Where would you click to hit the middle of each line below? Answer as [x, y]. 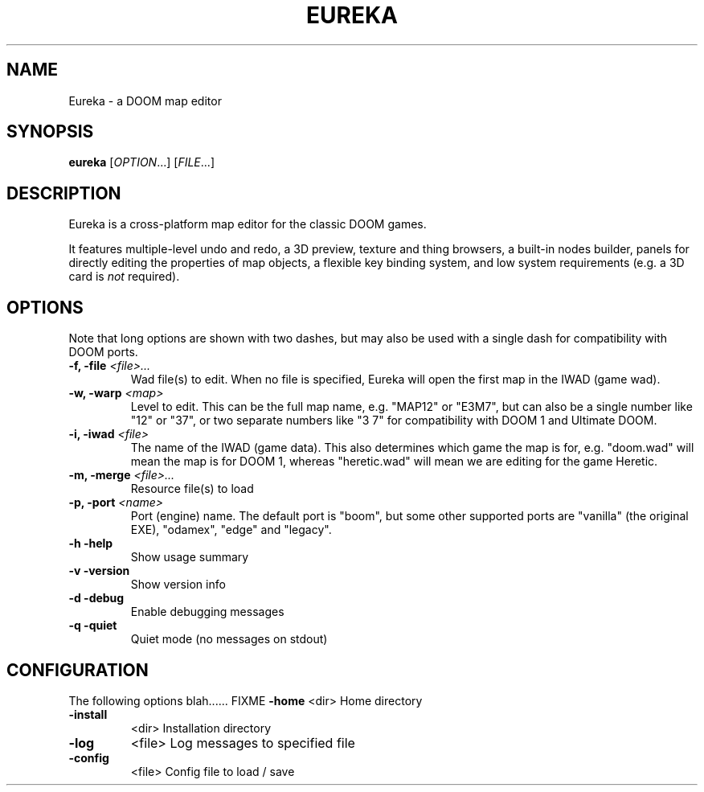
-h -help [91, 544]
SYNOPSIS [50, 132]
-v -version [99, 571]
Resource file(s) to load [192, 489]
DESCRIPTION [64, 193]
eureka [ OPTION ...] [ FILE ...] [142, 162]
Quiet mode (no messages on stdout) [229, 639]
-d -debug [96, 598]
